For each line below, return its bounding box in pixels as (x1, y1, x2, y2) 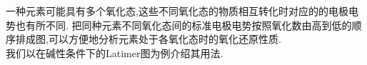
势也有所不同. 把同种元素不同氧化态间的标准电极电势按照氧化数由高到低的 (6, 17, 352, 32)
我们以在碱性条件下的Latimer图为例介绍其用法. (6, 45, 223, 60)
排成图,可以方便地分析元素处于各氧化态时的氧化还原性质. (15, 31, 281, 46)
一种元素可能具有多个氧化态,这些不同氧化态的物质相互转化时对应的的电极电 (6, 4, 358, 18)
